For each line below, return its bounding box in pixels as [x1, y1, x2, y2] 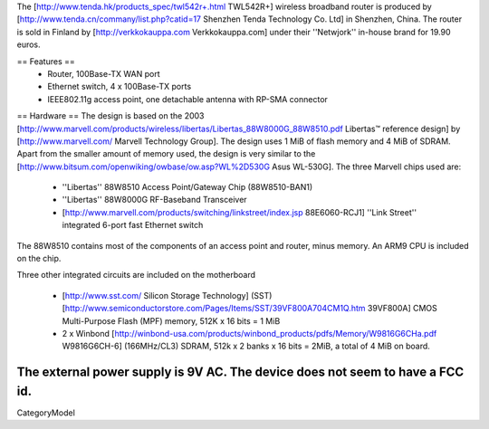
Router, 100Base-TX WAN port [47, 68, 160, 79]
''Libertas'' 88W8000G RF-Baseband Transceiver [62, 195, 248, 205]
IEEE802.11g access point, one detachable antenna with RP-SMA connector [47, 93, 328, 104]
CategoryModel [16, 407, 76, 418]
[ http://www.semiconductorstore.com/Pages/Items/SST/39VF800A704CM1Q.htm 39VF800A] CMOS [62, 303, 438, 314]
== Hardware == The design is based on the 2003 [16, 110, 205, 121]
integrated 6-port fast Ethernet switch [62, 220, 204, 231]
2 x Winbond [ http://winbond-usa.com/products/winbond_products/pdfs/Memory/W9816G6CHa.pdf [62, 328, 437, 338]
